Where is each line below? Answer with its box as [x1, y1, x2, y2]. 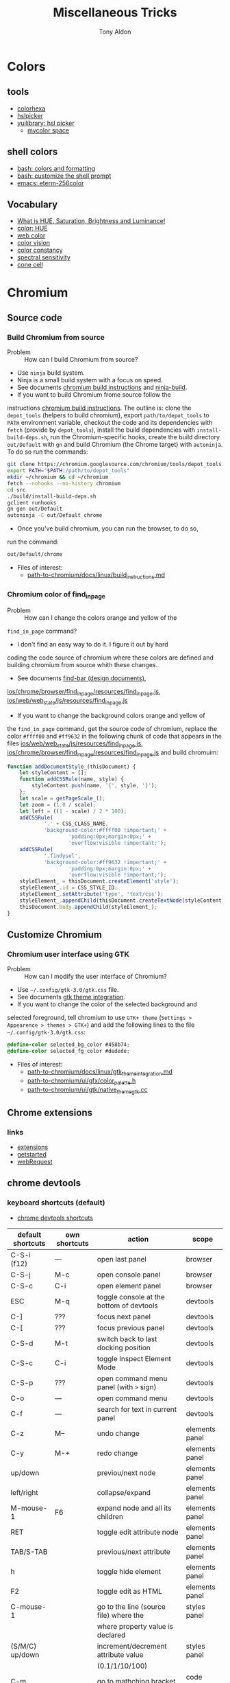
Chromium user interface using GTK [7, 949, 130, 959]
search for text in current [97, 1404, 177, 1414]
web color [16, 231, 46, 240]
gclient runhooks [7, 499, 57, 506]
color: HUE [16, 224, 48, 233]
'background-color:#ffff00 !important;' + [43, 827, 167, 834]
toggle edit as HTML [97, 1586, 162, 1596]
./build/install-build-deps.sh [7, 493, 97, 500]
